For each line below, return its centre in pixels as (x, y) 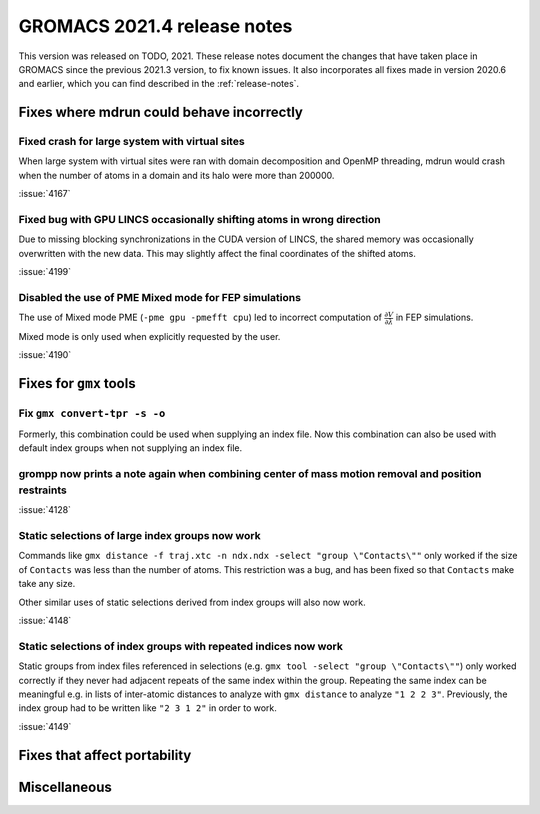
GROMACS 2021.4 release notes (155, 26)
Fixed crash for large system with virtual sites (131, 142)
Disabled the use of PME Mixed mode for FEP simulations (160, 297)
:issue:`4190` (45, 355)
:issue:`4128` (45, 510)
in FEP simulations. (434, 317)
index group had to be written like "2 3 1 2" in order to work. (147, 708)
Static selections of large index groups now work (139, 536)
